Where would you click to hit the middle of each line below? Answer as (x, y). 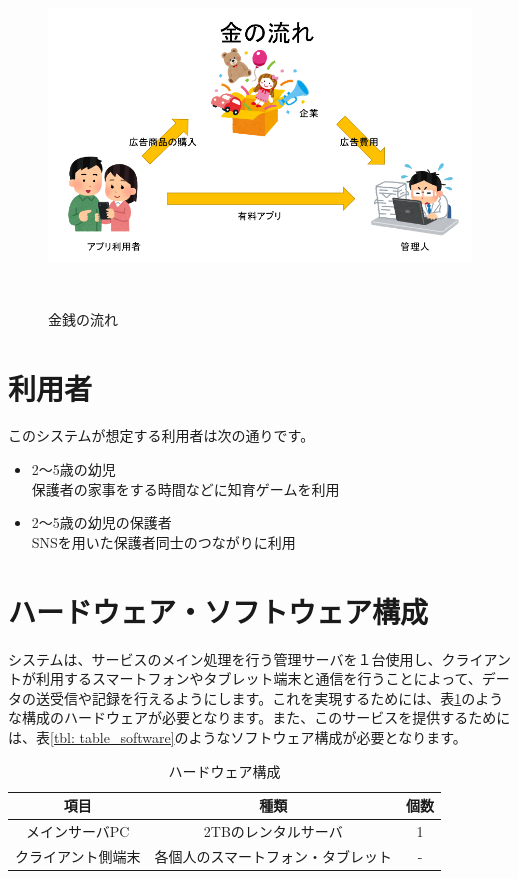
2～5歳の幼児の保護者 (101, 522)
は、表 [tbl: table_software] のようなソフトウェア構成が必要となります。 (237, 736)
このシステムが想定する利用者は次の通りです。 (161, 435)
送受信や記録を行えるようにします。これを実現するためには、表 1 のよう (269, 697)
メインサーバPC (77, 830)
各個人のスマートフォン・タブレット (273, 855)
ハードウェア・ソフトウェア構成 (218, 610)
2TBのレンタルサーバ (273, 830)
